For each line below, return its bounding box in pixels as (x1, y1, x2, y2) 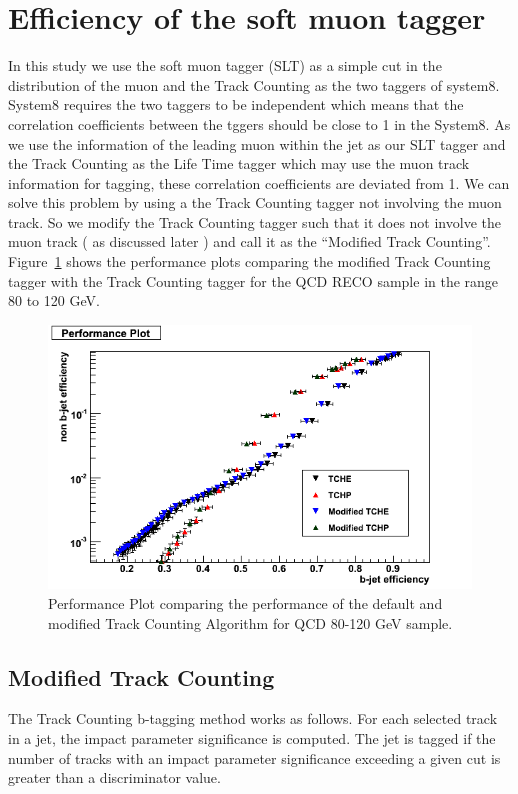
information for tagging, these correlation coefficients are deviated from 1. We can (8, 172, 510, 193)
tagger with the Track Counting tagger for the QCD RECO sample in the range (8, 270, 499, 291)
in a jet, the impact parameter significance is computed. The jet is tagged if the (8, 728, 496, 749)
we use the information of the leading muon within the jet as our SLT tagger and (8, 133, 506, 154)
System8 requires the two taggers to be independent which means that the (8, 94, 464, 115)
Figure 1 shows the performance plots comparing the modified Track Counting (8, 251, 491, 272)
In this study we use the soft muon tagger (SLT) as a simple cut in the (8, 55, 442, 76)
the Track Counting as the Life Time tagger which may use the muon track (8, 153, 470, 174)
